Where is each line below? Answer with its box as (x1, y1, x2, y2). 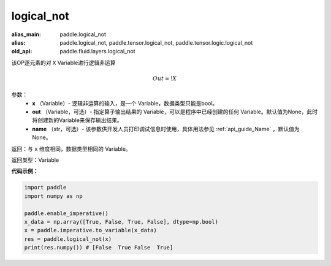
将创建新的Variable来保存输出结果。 (32, 116, 123, 124)
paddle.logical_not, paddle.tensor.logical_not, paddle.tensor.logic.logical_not (59, 39, 253, 46)
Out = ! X (152, 75, 177, 82)
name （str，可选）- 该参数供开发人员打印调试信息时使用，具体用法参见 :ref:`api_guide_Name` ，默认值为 (32, 125, 300, 132)
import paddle (24, 184, 67, 191)
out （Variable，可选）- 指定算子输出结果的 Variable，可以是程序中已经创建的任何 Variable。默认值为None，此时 (32, 108, 318, 116)
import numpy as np (24, 192, 83, 199)
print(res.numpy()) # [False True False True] (24, 244, 173, 251)
